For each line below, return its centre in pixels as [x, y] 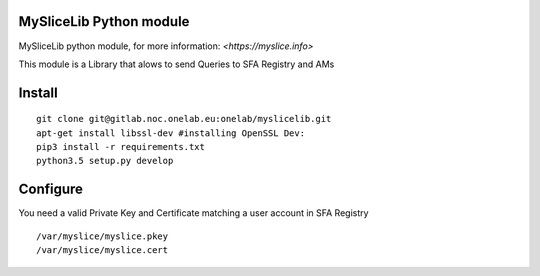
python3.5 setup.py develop [105, 161]
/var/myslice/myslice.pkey [102, 236]
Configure [51, 189]
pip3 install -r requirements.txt [120, 147]
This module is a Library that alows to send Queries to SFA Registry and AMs [176, 64]
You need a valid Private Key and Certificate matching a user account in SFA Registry [193, 213]
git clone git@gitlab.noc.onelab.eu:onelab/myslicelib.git [184, 119]
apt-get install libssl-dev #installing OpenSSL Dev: [170, 133]
